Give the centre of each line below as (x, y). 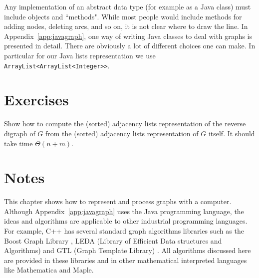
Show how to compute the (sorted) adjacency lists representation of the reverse (125, 124)
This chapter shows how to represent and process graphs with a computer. (118, 201)
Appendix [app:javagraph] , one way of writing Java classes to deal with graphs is (128, 36)
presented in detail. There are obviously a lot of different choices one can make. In (130, 46)
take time (18, 143)
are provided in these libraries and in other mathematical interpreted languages (126, 260)
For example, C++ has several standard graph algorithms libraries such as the (124, 231)
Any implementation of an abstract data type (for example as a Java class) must (128, 6)
